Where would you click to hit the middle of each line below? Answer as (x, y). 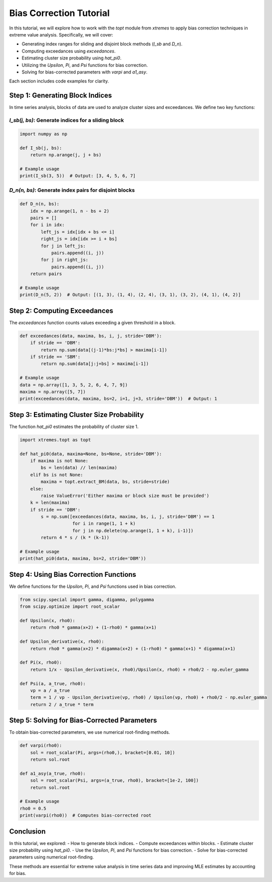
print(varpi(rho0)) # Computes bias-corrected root (86, 816)
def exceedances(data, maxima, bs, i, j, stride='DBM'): (91, 336)
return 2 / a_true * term (62, 704)
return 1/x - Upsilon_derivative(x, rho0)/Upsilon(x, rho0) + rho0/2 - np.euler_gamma (139, 669)
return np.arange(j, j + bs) (66, 155)
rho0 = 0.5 (33, 808)
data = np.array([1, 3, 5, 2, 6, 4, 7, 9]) (74, 385)
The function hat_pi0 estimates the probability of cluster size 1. (74, 427)
